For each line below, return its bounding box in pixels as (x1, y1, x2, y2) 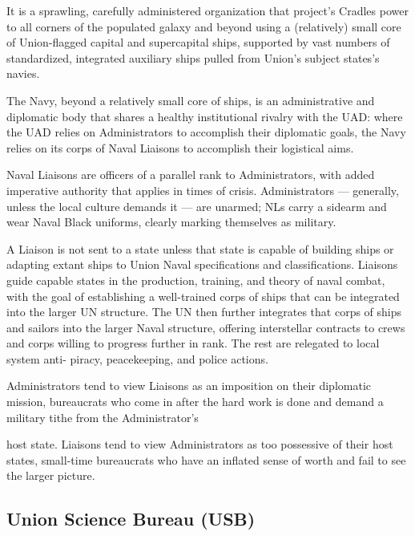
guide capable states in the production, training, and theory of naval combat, (6, 271, 385, 288)
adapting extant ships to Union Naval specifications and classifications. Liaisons (6, 256, 398, 273)
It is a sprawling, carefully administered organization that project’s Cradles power (6, 2, 409, 18)
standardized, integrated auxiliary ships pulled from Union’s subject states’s (6, 49, 380, 66)
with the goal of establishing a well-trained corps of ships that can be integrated (6, 287, 400, 304)
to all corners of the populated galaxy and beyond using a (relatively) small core (6, 18, 401, 35)
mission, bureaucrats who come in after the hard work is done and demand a (6, 393, 384, 410)
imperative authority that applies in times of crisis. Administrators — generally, (6, 181, 399, 198)
